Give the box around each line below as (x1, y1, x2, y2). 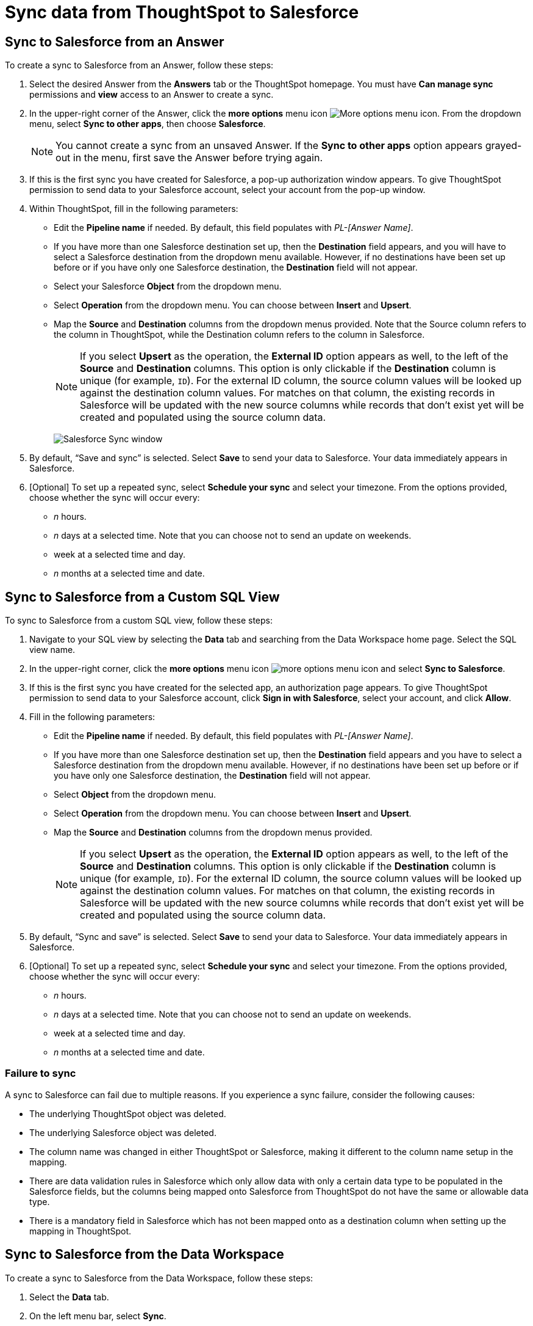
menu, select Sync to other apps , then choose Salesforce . (29, 118, 266, 129)
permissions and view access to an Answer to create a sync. (29, 89, 274, 100)
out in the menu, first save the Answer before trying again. (55, 151, 323, 164)
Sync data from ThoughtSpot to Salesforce (5, 2, 359, 23)
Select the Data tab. (29, 1291, 109, 1302)
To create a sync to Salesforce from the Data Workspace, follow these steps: (5, 1272, 313, 1283)
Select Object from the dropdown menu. (54, 789, 216, 800)
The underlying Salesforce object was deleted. (29, 1127, 216, 1138)
